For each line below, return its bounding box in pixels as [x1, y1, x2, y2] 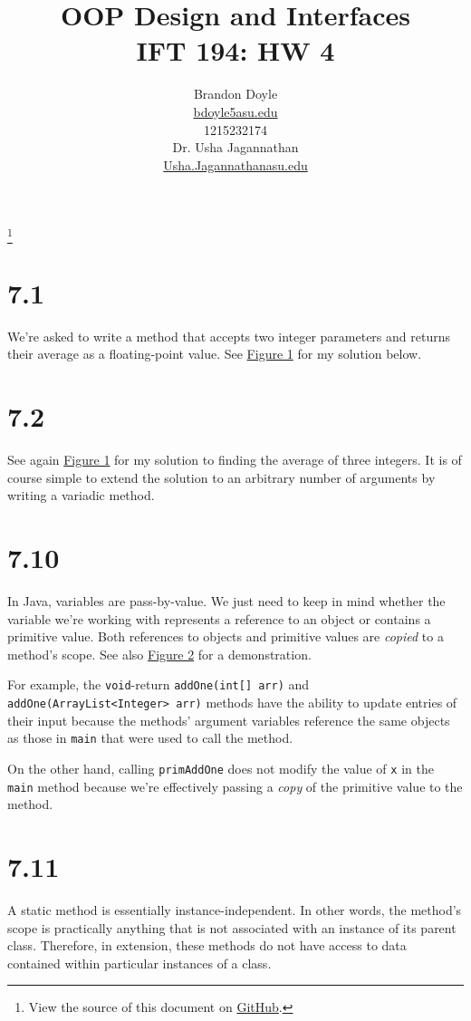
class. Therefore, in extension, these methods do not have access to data [7, 936, 407, 955]
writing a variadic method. [7, 486, 155, 505]
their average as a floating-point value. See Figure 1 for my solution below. [7, 344, 422, 363]
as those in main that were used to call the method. [7, 728, 293, 747]
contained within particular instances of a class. [7, 953, 272, 972]
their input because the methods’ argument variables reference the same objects [7, 710, 450, 729]
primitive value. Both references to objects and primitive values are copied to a [7, 627, 444, 646]
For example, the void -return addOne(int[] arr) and [7, 675, 310, 694]
